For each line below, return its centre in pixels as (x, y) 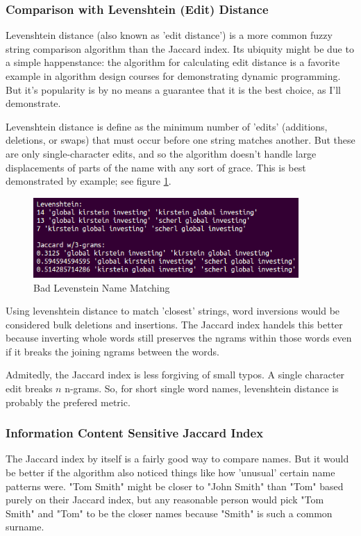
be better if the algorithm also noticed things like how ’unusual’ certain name (170, 472)
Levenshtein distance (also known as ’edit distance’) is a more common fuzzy (169, 35)
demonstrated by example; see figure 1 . (89, 181)
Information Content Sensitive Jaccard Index (135, 433)
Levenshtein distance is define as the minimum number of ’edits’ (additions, (167, 126)
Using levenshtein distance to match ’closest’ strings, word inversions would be (173, 311)
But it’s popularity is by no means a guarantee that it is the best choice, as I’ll (173, 89)
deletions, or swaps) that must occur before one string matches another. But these (180, 140)
